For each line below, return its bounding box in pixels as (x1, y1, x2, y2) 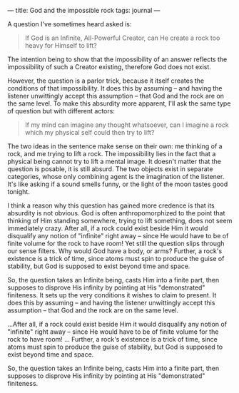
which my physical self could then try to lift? (24, 128, 155, 136)
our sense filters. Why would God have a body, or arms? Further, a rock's (7, 247, 223, 255)
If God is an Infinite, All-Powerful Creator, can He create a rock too (24, 34, 220, 42)
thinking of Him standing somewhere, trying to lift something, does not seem (7, 217, 233, 225)
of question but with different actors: (7, 107, 116, 115)
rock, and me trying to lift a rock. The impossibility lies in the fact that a (7, 150, 216, 158)
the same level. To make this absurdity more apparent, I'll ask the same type (7, 99, 231, 108)
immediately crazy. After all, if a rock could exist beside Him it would (7, 224, 208, 233)
